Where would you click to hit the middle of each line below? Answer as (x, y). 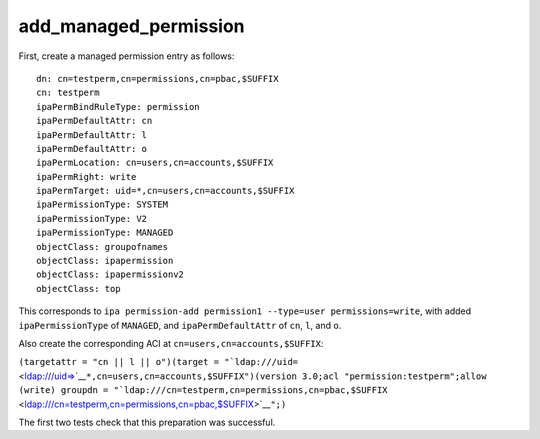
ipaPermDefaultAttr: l (92, 134)
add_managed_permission (131, 26)
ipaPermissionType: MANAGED (105, 233)
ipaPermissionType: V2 (92, 218)
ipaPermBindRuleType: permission (118, 106)
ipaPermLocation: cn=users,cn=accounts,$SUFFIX (155, 163)
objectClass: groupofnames (102, 246)
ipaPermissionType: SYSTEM (102, 204)
